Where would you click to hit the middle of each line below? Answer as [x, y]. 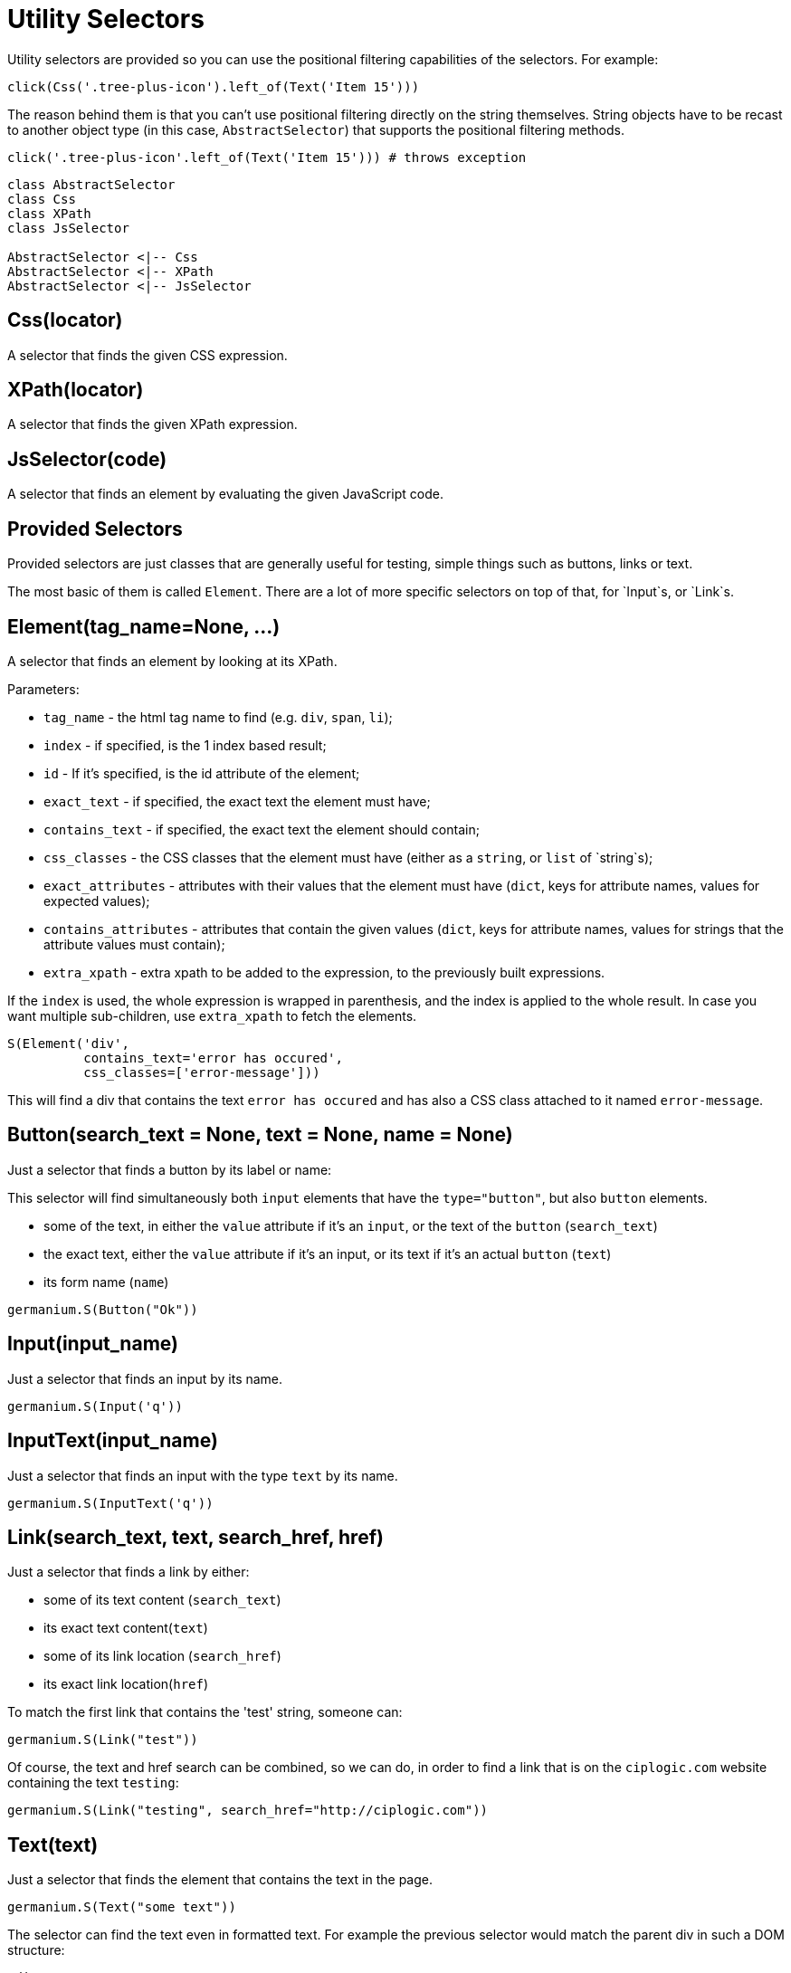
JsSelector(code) [87, 459]
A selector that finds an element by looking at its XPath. [172, 661]
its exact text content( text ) [126, 1628]
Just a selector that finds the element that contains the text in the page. [220, 1880]
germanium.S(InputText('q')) [110, 1503]
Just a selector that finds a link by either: [129, 1572]
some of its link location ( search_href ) [162, 1656]
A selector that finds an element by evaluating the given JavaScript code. [225, 494]
